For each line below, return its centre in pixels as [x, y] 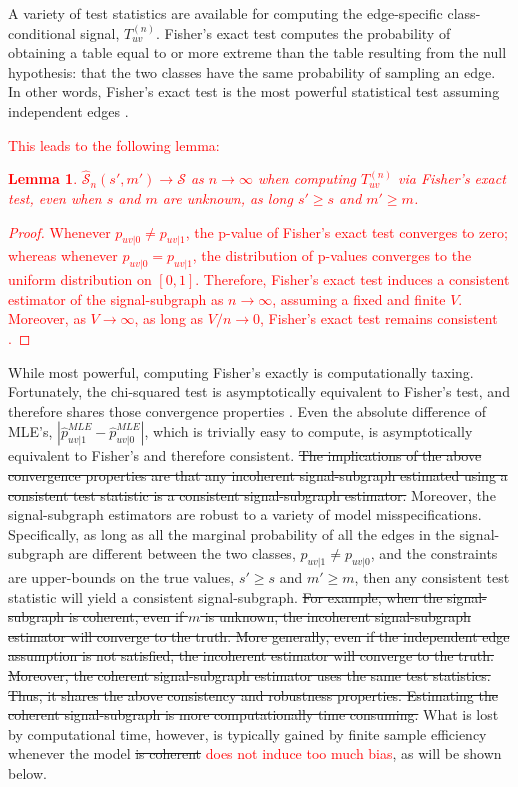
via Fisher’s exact [452, 178]
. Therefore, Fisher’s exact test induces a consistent [352, 279]
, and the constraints [434, 553]
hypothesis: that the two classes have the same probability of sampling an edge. [252, 71]
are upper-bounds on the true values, [121, 577]
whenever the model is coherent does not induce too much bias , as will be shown [255, 753]
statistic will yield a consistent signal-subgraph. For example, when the [225, 596]
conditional [42, 32]
